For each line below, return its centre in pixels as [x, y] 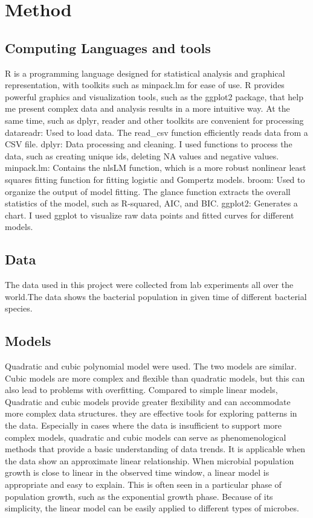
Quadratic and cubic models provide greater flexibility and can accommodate [148, 401]
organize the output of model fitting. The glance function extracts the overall [148, 191]
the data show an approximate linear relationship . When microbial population [150, 460]
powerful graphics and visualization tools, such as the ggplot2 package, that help [154, 96]
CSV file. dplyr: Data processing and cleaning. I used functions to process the [149, 144]
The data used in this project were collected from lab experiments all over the [149, 285]
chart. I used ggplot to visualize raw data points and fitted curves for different [150, 215]
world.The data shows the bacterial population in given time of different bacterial [156, 296]
